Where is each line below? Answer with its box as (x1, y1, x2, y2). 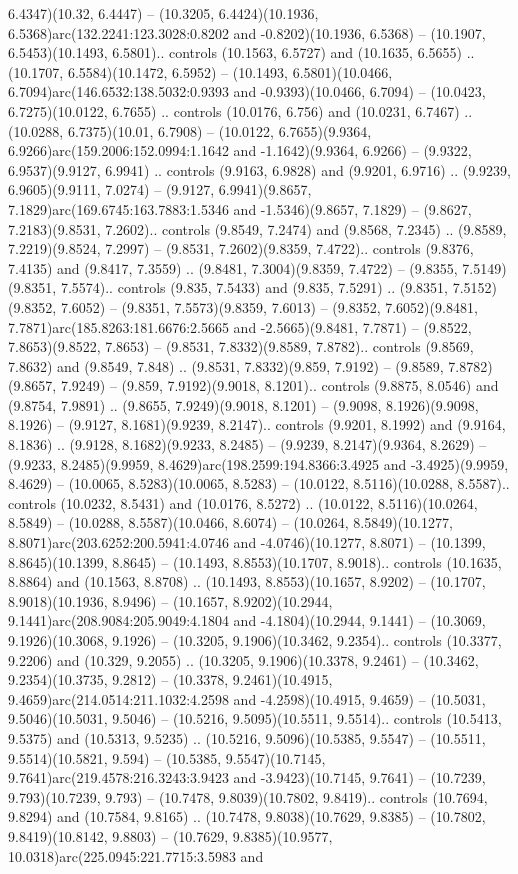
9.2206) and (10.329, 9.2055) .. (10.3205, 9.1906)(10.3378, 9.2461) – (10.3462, (8, 649, 479, 670)
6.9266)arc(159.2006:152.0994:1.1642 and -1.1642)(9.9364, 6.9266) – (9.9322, (8, 140, 472, 161)
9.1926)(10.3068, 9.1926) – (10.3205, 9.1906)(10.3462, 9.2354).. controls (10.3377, (8, 630, 502, 650)
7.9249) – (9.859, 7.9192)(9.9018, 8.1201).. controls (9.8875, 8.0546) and (60, 375, 499, 396)
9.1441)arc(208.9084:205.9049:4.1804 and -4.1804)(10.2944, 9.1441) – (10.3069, (8, 610, 486, 631)
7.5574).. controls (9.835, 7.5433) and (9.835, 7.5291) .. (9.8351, (60, 277, 448, 298)
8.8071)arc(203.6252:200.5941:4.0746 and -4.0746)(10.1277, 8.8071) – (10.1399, (8, 532, 486, 553)
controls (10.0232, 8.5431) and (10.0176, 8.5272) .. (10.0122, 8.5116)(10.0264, (8, 492, 478, 513)
